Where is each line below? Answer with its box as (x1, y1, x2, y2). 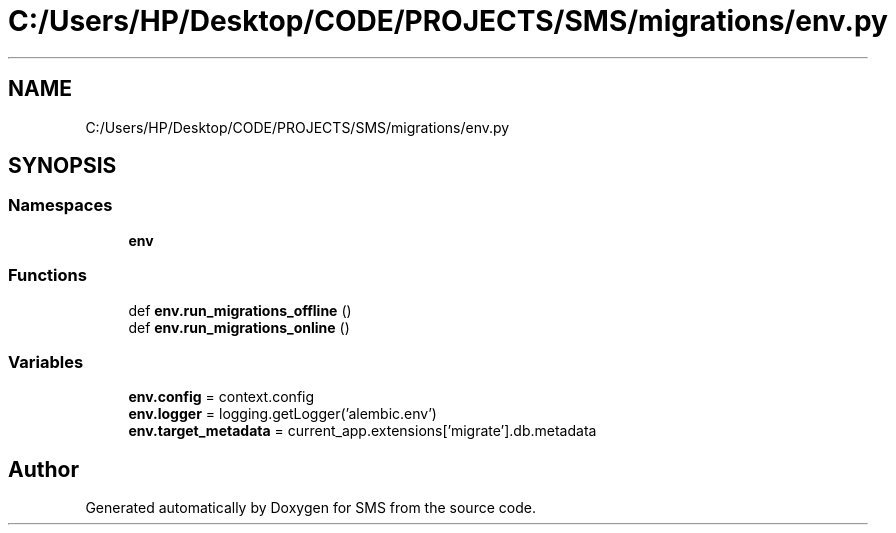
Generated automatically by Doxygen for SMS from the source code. (85, 499, 536, 517)
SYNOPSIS (8, 153, 117, 179)
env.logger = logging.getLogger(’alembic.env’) (128, 405, 437, 423)
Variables (8, 351, 84, 372)
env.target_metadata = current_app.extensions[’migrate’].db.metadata (128, 422, 597, 440)
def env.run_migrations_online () (128, 318, 350, 336)
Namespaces (8, 195, 113, 216)
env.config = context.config (128, 388, 315, 406)
